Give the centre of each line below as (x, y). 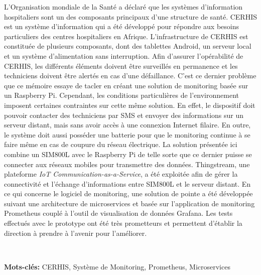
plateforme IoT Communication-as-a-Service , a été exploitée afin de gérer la (121, 174)
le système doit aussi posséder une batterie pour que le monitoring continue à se (127, 134)
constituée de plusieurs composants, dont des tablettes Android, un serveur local (128, 46)
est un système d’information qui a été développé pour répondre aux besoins (122, 26)
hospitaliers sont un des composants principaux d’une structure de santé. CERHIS (131, 16)
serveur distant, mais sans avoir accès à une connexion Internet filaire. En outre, (127, 125)
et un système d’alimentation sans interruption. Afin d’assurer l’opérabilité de (124, 55)
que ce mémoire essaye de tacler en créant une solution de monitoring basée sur (126, 85)
